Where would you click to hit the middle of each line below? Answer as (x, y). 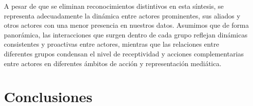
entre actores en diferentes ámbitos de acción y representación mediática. (113, 63)
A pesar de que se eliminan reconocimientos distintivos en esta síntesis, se (114, 6)
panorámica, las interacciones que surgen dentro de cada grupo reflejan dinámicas (126, 34)
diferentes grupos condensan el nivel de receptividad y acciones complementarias (124, 53)
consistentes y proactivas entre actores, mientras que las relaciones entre (112, 44)
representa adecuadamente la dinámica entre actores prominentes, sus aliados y (122, 15)
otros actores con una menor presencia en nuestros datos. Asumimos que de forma (126, 25)
